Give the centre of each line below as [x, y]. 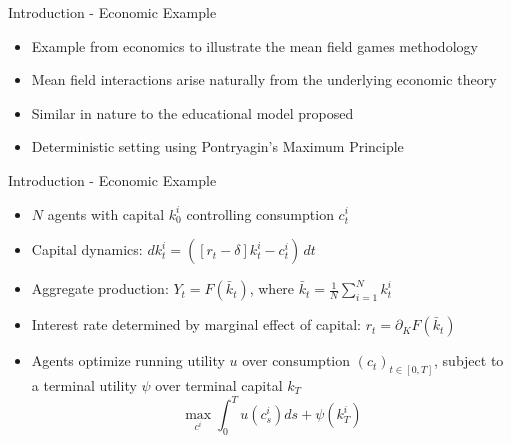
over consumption [296, 360]
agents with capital [106, 213]
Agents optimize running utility [128, 360]
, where [272, 288]
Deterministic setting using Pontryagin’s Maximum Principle [217, 146]
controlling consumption [260, 213]
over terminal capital [219, 385]
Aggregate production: [100, 288]
